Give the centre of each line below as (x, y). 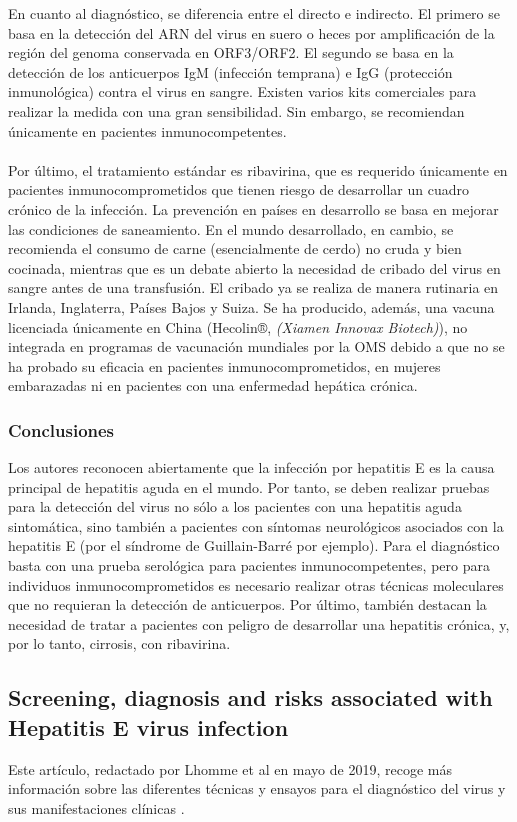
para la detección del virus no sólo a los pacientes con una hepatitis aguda (235, 506)
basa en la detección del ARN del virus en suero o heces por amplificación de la (251, 32)
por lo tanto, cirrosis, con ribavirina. (119, 643)
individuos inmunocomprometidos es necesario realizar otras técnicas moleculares (256, 584)
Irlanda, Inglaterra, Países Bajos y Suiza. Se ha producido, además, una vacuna (251, 306)
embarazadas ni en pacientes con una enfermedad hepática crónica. (213, 385)
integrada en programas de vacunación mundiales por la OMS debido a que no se (256, 346)
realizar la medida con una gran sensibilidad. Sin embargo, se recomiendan (236, 110)
